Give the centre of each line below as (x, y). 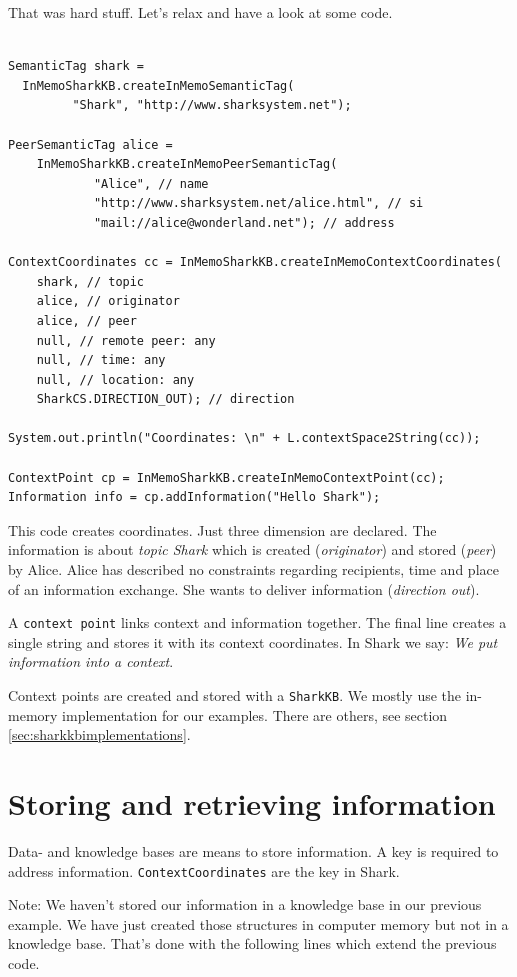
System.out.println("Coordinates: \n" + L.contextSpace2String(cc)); (244, 438)
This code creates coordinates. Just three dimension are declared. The (222, 529)
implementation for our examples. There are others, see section (255, 714)
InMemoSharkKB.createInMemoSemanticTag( (158, 85)
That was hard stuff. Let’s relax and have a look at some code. (200, 12)
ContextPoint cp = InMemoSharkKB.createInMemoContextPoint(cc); (226, 477)
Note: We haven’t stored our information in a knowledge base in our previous (245, 904)
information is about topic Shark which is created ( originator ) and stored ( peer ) (252, 549)
